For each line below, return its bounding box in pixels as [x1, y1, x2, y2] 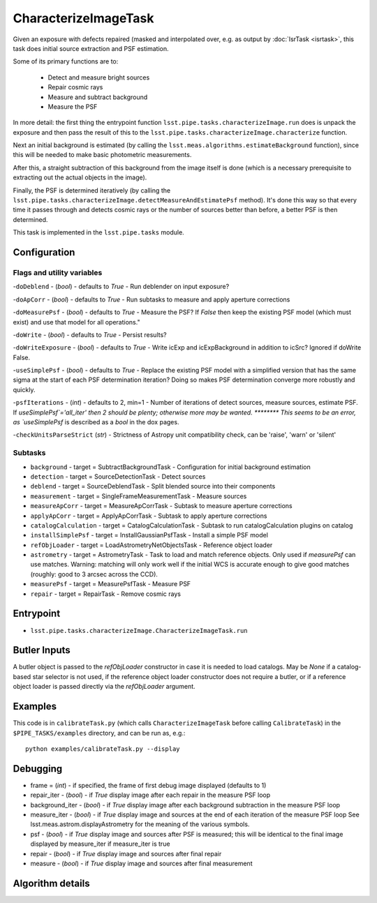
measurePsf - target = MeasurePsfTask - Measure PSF [30, 580, 191, 588]
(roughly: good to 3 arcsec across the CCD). [30, 569, 158, 579]
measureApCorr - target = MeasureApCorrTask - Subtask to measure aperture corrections [30, 502, 293, 510]
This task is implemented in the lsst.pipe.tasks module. [13, 228, 184, 237]
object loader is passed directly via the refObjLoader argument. [13, 682, 195, 691]
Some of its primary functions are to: [13, 57, 119, 66]
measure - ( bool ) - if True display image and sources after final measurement [30, 859, 253, 867]
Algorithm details [13, 877, 90, 889]
